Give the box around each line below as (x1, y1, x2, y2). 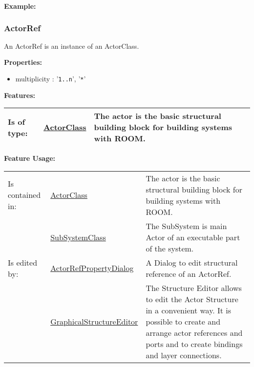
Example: (4, 1, 36, 11)
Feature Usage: (4, 153, 56, 163)
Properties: (4, 57, 42, 67)
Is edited (8, 256, 38, 268)
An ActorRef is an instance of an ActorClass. (4, 40, 139, 51)
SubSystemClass (50, 231, 106, 243)
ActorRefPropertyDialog (50, 262, 134, 274)
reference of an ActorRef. (146, 268, 232, 279)
